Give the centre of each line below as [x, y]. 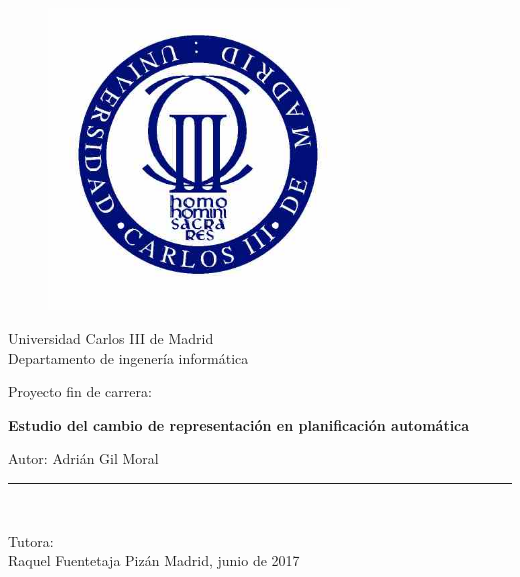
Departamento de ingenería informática [128, 357]
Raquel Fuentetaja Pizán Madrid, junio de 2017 [154, 560]
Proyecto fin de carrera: [80, 391]
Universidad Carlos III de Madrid [111, 337]
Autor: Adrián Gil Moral [83, 458]
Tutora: [31, 540]
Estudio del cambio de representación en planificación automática [239, 424]
